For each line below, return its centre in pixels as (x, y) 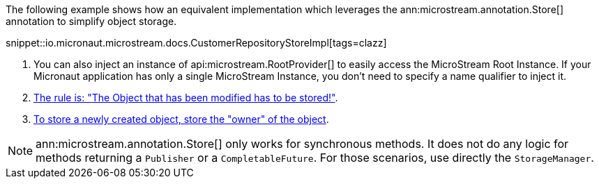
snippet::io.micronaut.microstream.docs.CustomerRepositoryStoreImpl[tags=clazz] (196, 43)
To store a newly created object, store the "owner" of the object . (181, 119)
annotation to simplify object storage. (91, 21)
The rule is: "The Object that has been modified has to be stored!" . (186, 98)
